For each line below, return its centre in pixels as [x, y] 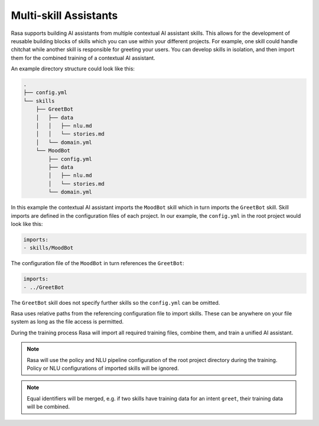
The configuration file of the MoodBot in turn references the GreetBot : [97, 263]
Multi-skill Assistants [64, 15]
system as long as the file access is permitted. [67, 322]
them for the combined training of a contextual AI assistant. [83, 58]
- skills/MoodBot [48, 248]
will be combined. [48, 407]
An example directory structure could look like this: [73, 69]
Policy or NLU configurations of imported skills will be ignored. [103, 368]
